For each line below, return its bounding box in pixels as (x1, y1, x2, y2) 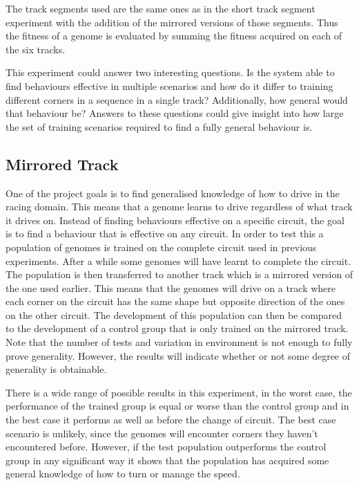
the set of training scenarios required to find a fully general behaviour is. (6, 119, 313, 134)
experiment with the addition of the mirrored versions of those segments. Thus (6, 15, 338, 29)
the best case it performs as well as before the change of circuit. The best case (6, 412, 336, 427)
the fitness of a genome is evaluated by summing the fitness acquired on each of (6, 28, 342, 43)
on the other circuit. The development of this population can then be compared (6, 307, 342, 322)
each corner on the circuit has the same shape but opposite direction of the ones (6, 294, 345, 309)
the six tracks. (6, 42, 66, 56)
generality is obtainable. (6, 362, 107, 376)
